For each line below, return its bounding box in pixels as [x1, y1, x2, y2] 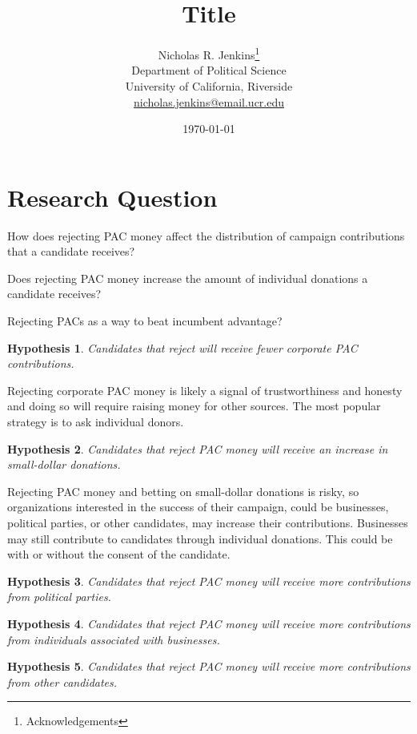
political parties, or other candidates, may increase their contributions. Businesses [7, 514, 408, 530]
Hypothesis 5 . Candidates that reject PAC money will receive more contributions [7, 658, 411, 675]
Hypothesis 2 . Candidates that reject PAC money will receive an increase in [7, 440, 388, 457]
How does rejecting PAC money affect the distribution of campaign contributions [7, 227, 405, 244]
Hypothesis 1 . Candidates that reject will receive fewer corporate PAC [7, 339, 358, 356]
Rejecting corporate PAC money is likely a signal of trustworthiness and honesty [7, 381, 403, 398]
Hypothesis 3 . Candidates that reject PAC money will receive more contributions [7, 572, 411, 589]
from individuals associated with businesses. [7, 631, 220, 647]
